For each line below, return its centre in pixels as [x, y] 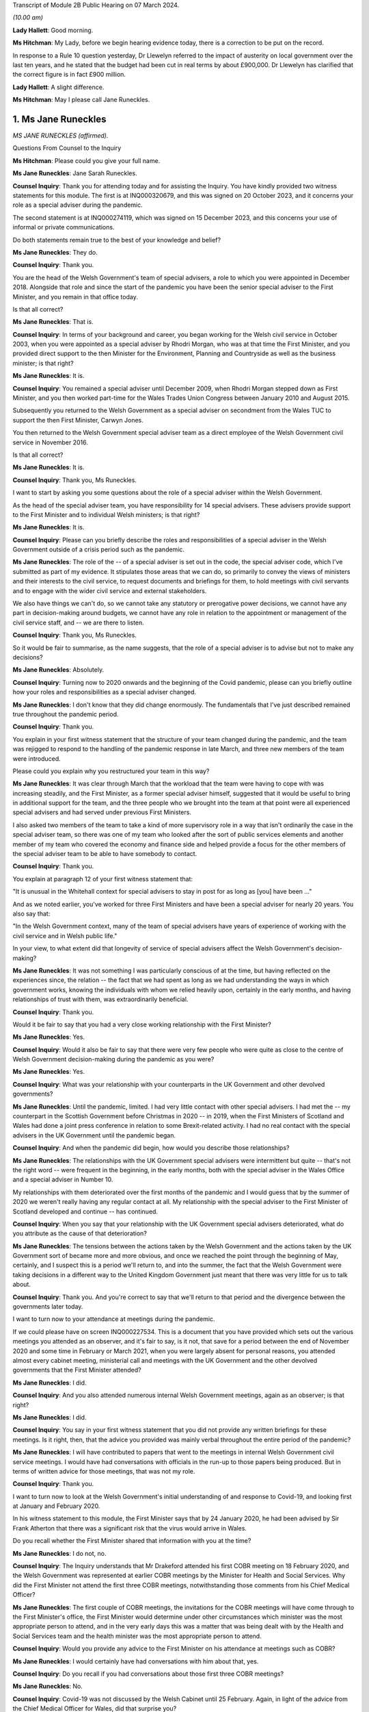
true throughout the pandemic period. [66, 714]
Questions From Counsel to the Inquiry [67, 148]
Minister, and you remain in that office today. [75, 297]
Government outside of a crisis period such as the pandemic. [98, 550]
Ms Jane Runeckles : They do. [55, 252]
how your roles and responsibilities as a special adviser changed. [105, 692]
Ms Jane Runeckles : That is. [53, 322]
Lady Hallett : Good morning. [53, 30]
